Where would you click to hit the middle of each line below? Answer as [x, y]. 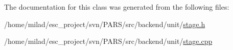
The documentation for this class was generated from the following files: [117, 7]
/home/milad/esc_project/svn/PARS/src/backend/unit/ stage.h [105, 24]
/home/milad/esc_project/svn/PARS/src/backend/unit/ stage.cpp [108, 41]
